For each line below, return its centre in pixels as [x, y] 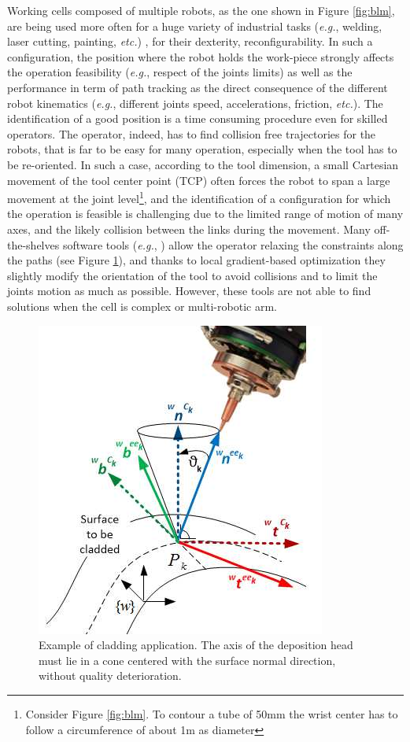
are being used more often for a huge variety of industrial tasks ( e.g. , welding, [195, 26]
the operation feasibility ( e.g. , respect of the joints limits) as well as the [180, 72]
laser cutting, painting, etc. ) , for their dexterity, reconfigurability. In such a [190, 41]
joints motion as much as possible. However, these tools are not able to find [189, 291]
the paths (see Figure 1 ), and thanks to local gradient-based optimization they [196, 260]
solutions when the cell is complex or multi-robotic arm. [142, 306]
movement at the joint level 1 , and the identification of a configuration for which [199, 197]
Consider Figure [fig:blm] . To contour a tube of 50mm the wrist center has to [212, 713]
